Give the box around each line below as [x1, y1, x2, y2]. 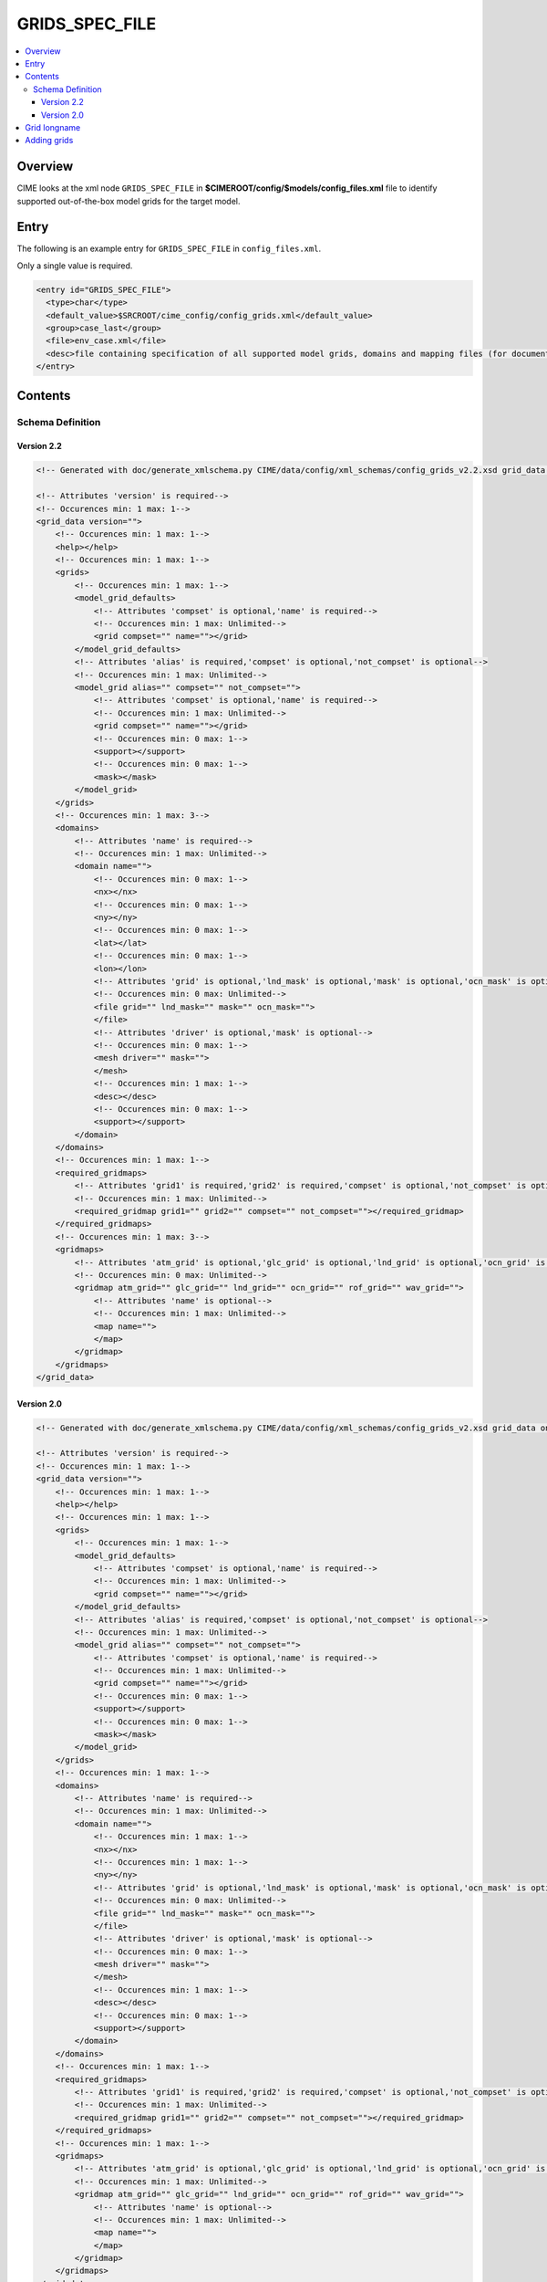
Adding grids [25, 135, 74, 146]
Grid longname [25, 121, 81, 132]
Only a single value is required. [16, 260, 133, 271]
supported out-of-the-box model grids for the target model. [16, 195, 241, 206]
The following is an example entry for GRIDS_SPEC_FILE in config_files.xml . [16, 243, 322, 255]
